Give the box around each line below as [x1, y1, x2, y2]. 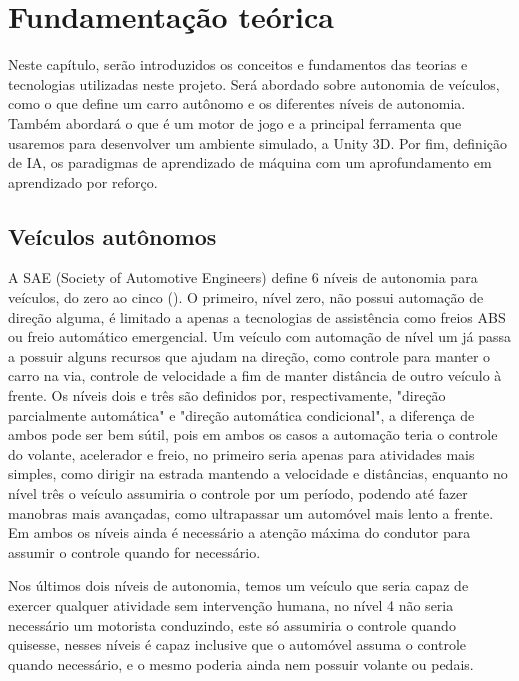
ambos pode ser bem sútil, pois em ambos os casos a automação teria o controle [8, 424, 498, 445]
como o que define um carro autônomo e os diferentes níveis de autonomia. [8, 93, 466, 114]
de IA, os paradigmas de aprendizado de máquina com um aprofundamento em [8, 152, 492, 173]
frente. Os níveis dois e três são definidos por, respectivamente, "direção [8, 385, 446, 406]
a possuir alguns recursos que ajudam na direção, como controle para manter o [8, 345, 491, 366]
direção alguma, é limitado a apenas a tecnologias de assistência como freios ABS [8, 306, 506, 327]
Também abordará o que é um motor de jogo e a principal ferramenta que [8, 112, 462, 133]
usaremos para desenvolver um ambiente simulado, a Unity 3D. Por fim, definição [8, 132, 507, 153]
